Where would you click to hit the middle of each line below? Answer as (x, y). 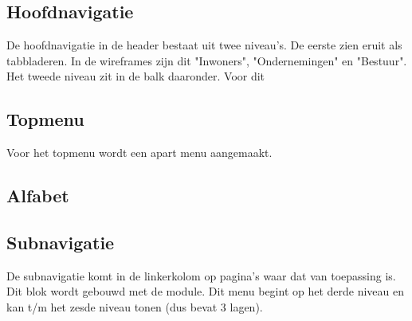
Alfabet (38, 196)
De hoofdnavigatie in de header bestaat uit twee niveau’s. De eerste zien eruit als (204, 45)
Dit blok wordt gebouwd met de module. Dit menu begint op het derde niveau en (206, 291)
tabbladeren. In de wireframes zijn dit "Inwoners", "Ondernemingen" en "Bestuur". (207, 60)
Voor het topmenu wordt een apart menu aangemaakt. (139, 153)
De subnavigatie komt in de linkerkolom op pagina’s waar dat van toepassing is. (201, 275)
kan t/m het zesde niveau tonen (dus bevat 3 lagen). (135, 306)
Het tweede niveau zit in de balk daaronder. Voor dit (136, 76)
